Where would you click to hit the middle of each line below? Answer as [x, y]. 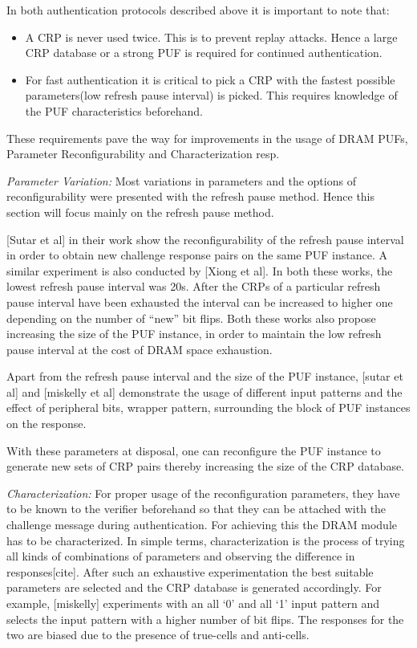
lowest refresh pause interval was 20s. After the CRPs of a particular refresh [194, 286]
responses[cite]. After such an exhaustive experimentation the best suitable [190, 571]
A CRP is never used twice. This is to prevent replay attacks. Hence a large [211, 37]
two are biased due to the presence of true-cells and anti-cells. [158, 635]
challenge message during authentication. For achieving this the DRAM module [202, 525]
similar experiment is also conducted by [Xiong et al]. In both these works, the [200, 270]
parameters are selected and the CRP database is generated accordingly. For [194, 587]
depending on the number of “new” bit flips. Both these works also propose [191, 318]
